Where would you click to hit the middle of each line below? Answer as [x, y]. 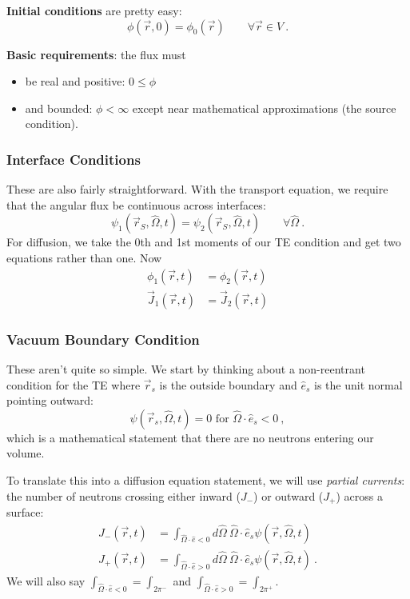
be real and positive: [75, 81]
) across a [359, 495]
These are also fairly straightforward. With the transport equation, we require [197, 189]
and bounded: [59, 108]
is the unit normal [358, 384]
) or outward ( [289, 495]
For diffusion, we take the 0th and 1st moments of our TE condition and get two [204, 242]
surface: [25, 512]
